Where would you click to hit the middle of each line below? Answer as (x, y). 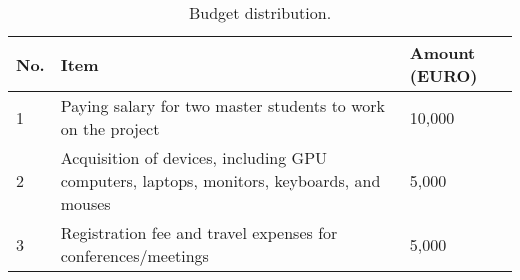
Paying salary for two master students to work (223, 105)
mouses (85, 203)
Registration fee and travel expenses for (199, 232)
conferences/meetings (134, 255)
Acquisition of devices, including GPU (194, 157)
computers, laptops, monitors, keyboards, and (220, 180)
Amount (442, 52)
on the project (110, 128)
